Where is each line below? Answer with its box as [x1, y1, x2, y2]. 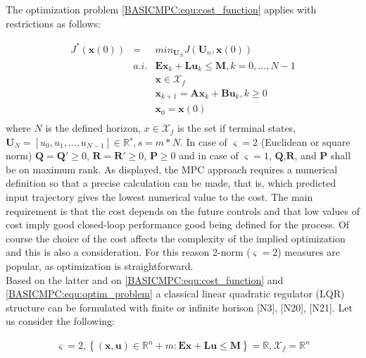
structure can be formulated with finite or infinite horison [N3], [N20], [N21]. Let [6, 300, 353, 314]
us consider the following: [6, 314, 115, 328]
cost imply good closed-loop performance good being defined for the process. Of [6, 217, 350, 232]
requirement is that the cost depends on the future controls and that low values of [6, 203, 360, 218]
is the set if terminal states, [177, 121, 296, 135]
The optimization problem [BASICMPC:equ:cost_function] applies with [6, 2, 317, 16]
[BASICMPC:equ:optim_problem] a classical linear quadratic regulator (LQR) [6, 286, 345, 301]
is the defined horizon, [45, 121, 141, 135]
